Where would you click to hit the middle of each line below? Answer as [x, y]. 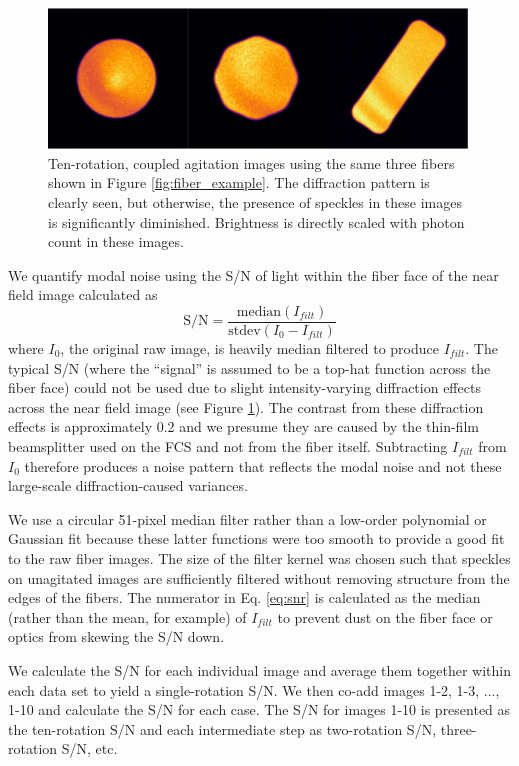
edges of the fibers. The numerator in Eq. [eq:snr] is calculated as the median [244, 597]
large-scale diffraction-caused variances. [128, 485]
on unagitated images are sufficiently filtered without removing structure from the [259, 577]
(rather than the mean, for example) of [127, 616]
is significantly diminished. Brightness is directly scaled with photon [256, 221]
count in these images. [116, 241]
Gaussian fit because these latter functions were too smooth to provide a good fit [256, 538]
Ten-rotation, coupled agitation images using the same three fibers [251, 162]
